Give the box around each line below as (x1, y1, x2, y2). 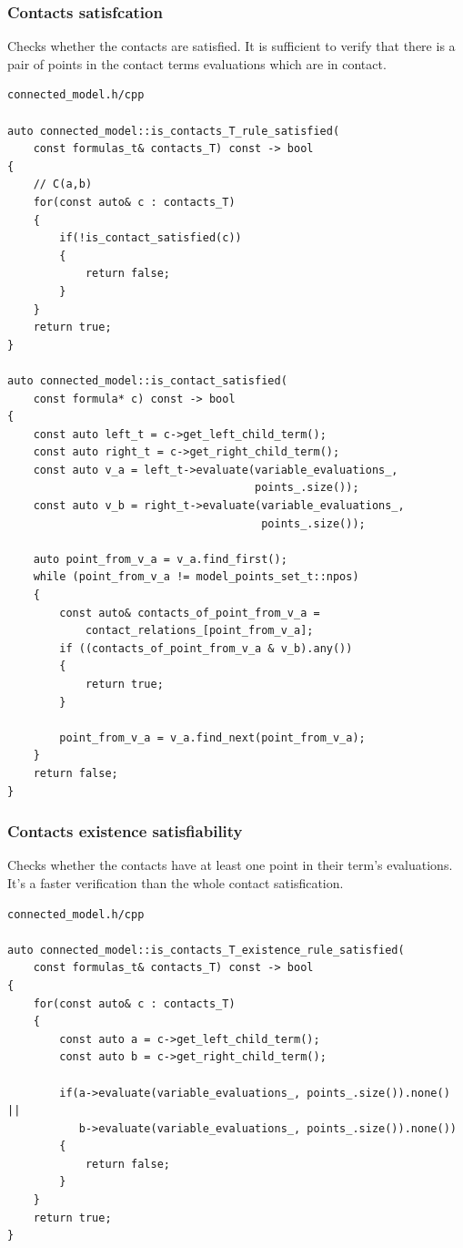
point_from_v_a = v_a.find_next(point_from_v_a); (59, 731, 366, 744)
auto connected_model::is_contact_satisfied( (7, 373, 287, 387)
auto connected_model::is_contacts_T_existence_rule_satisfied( (7, 943, 405, 956)
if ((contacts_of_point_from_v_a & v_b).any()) (59, 641, 353, 655)
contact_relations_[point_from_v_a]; (85, 624, 314, 638)
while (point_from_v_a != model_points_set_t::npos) (33, 570, 359, 584)
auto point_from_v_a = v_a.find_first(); (33, 552, 287, 566)
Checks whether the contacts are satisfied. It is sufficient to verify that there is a (7, 36, 456, 56)
